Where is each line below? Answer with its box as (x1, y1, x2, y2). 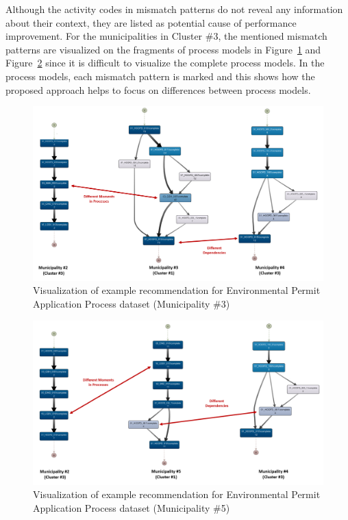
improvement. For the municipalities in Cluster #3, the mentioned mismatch (5, 29, 327, 43)
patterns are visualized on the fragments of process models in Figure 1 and (5, 42, 321, 56)
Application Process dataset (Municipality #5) (33, 500, 230, 515)
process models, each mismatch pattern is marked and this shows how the (5, 69, 315, 83)
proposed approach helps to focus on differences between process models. (5, 82, 311, 97)
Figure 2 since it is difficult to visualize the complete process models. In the (5, 55, 325, 70)
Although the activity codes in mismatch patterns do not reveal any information (5, 2, 343, 16)
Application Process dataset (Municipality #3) (33, 296, 230, 310)
